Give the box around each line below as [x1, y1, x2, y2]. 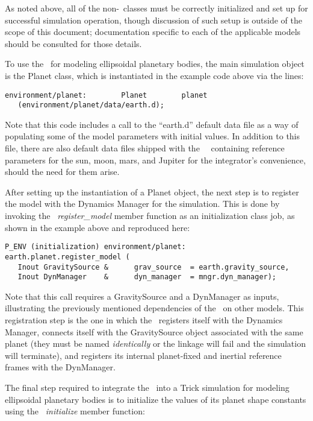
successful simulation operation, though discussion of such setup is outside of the [5, 13, 303, 26]
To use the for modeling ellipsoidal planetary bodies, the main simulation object [5, 57, 305, 70]
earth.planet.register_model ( [5, 252, 130, 261]
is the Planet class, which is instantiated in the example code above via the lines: [5, 69, 304, 81]
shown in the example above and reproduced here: [5, 221, 190, 233]
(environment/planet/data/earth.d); [17, 101, 164, 110]
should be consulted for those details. [5, 37, 142, 49]
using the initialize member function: [5, 405, 145, 417]
